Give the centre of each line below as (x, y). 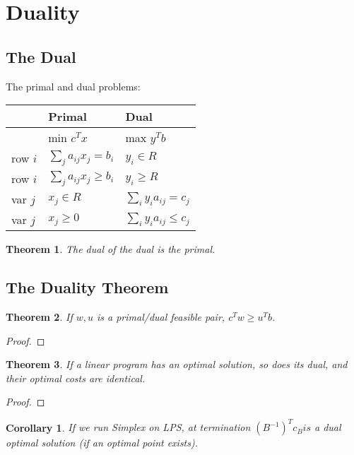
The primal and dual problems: (73, 86)
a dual (328, 427)
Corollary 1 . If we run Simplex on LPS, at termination (128, 427)
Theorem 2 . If (39, 316)
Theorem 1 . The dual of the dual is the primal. (111, 249)
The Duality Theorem (87, 287)
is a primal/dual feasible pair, (161, 316)
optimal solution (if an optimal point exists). (102, 443)
